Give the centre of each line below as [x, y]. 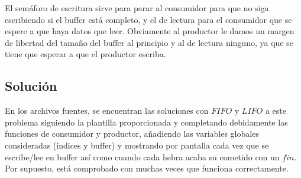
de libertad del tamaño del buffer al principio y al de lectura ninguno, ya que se [149, 42]
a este [276, 111]
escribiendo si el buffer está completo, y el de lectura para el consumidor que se [148, 19]
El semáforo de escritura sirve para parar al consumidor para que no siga [137, 8]
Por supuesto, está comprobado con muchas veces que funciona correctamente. [147, 168]
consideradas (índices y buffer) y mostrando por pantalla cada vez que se [137, 145]
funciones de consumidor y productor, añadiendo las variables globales [132, 133]
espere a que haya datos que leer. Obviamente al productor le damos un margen [150, 31]
